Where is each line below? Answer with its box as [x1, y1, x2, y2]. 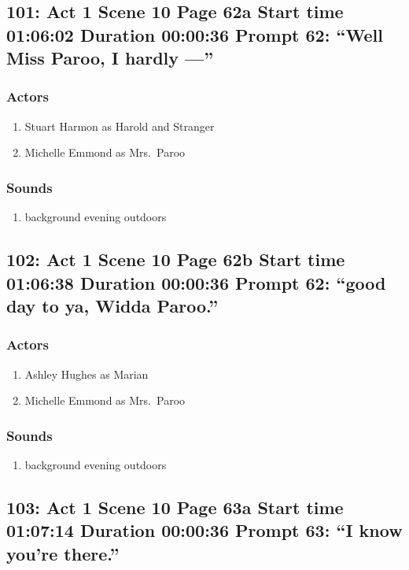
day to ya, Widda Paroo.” [6, 293, 219, 317]
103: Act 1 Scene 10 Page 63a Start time [6, 494, 344, 519]
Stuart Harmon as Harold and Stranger [24, 117, 215, 134]
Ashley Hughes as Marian [24, 365, 149, 382]
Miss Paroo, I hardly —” [6, 46, 214, 70]
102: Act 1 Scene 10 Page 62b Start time [6, 247, 345, 272]
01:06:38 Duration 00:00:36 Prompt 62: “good [6, 270, 386, 294]
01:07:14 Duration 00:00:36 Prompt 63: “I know [6, 518, 403, 542]
